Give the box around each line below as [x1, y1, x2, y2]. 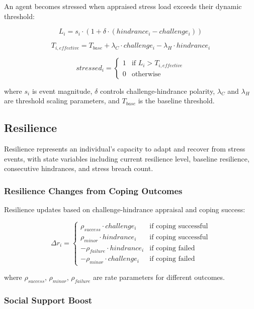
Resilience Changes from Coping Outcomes [4, 184, 183, 197]
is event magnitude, [32, 85, 93, 96]
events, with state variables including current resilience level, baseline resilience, [4, 153, 249, 164]
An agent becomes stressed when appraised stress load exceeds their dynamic [4, 1, 242, 11]
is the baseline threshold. [138, 95, 215, 106]
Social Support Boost [4, 294, 93, 306]
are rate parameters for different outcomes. [93, 272, 225, 282]
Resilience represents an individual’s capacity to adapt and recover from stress [4, 143, 245, 154]
